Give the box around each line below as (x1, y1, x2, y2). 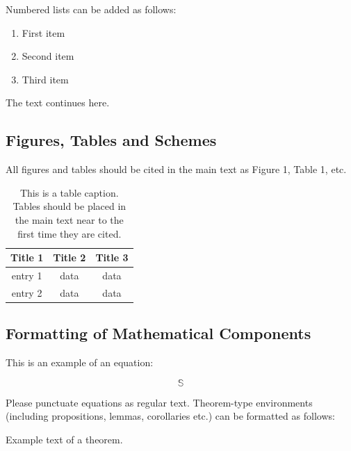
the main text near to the (15, 212, 124, 227)
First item (22, 25, 65, 40)
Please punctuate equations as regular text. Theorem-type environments (6, 395, 313, 409)
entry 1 (11, 268, 42, 282)
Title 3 (95, 250, 129, 265)
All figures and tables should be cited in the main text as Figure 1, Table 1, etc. (6, 162, 347, 177)
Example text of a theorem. (6, 432, 123, 446)
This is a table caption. (19, 185, 119, 199)
